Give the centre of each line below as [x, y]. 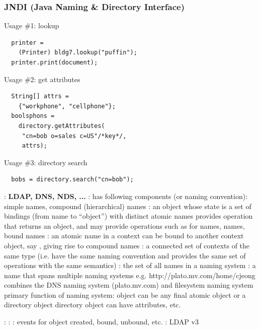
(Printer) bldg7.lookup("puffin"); [78, 53]
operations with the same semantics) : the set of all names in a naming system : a [130, 265]
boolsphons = [33, 116]
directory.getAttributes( [62, 126]
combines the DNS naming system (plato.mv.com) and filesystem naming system [129, 285]
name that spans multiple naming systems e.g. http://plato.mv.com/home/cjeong [130, 275]
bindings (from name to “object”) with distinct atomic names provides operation [128, 216]
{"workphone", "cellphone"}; [67, 106]
